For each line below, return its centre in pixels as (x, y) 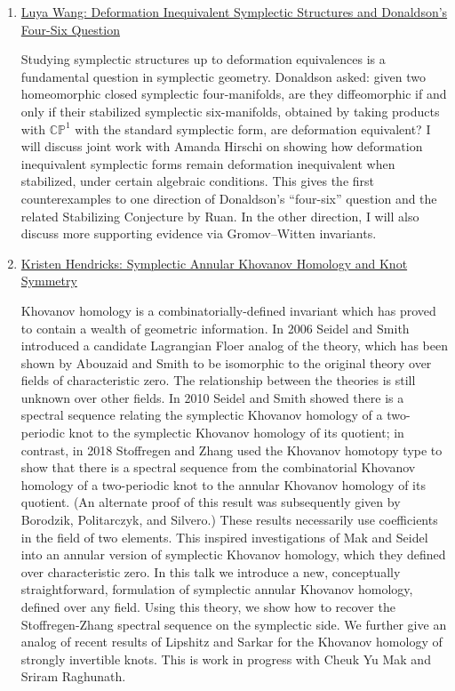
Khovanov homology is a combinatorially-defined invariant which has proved (228, 310)
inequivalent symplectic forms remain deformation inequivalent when (208, 163)
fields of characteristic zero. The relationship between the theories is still (218, 380)
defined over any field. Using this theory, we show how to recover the (208, 607)
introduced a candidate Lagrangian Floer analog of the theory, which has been (234, 345)
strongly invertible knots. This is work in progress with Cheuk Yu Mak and (226, 659)
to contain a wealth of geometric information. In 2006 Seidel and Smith (215, 328)
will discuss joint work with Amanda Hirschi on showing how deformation (222, 146)
